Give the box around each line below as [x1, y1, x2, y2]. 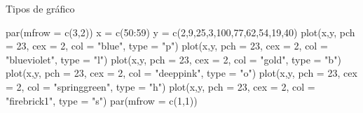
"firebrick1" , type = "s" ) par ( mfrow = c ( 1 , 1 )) [6, 93, 198, 107]
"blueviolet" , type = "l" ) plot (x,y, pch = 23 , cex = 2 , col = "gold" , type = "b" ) [6, 52, 341, 66]
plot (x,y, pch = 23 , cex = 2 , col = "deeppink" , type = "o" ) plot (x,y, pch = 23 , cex [6, 66, 357, 80]
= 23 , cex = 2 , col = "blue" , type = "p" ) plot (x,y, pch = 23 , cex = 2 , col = [6, 38, 328, 53]
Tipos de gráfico [6, 1, 75, 15]
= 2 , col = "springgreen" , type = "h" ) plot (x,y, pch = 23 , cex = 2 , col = [6, 79, 315, 93]
